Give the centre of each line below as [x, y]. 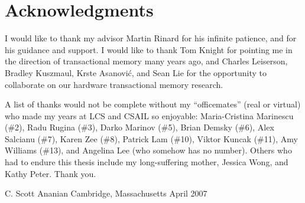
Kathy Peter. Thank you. [51, 173]
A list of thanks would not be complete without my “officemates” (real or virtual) [153, 104]
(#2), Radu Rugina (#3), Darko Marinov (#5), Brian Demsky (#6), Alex [139, 127]
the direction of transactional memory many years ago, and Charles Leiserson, [146, 61]
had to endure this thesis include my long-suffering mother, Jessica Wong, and [147, 162]
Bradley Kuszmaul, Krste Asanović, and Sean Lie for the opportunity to [136, 72]
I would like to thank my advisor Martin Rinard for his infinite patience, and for [151, 38]
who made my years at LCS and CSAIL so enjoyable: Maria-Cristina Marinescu [149, 115]
